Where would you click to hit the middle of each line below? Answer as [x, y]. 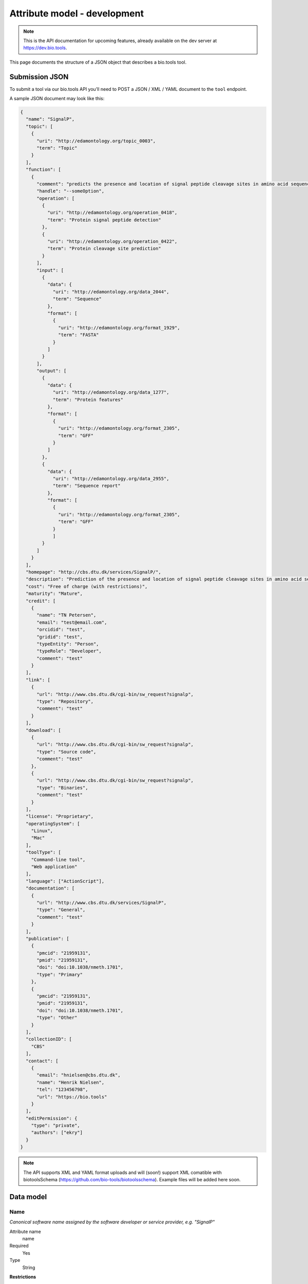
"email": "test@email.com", [72, 622]
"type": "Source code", [66, 752]
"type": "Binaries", [62, 788]
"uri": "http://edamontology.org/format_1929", [119, 328]
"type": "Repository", [65, 702]
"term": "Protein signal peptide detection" [104, 220]
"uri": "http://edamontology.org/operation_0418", [112, 213]
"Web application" [54, 867]
